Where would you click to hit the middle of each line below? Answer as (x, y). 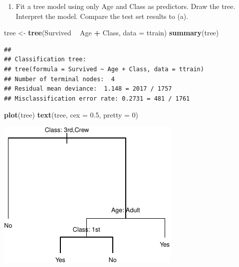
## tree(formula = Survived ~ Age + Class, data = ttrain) (104, 69)
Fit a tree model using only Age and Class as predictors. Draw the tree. (125, 6)
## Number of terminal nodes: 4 (59, 79)
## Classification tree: (45, 60)
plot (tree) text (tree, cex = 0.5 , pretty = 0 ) (71, 115)
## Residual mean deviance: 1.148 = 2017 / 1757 (88, 89)
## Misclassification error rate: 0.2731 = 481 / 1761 (97, 98)
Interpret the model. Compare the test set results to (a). (102, 16)
